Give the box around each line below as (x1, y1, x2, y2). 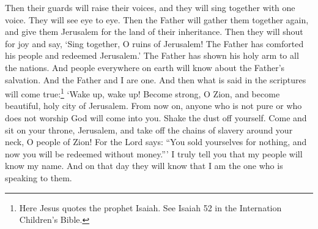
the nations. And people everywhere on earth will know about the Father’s (5, 61, 285, 73)
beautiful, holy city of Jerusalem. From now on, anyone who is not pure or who (5, 99, 302, 112)
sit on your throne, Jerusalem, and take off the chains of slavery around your (5, 123, 293, 136)
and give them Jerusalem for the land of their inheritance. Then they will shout (5, 25, 303, 38)
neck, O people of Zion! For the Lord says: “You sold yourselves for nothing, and (5, 135, 307, 148)
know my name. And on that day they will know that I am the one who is (5, 159, 283, 172)
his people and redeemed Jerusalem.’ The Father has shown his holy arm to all (5, 49, 299, 62)
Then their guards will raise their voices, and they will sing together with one (5, 1, 295, 13)
